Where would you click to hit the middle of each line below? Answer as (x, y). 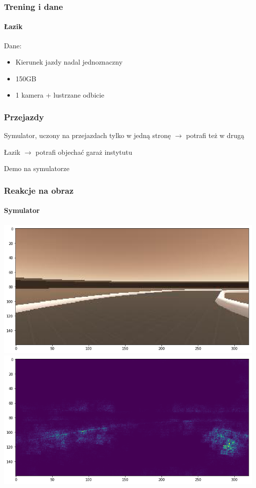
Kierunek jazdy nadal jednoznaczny (69, 62)
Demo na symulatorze (37, 168)
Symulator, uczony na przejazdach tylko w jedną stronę (87, 135)
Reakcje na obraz (39, 190)
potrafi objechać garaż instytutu (84, 152)
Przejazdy (24, 117)
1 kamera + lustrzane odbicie (60, 95)
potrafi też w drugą (215, 135)
